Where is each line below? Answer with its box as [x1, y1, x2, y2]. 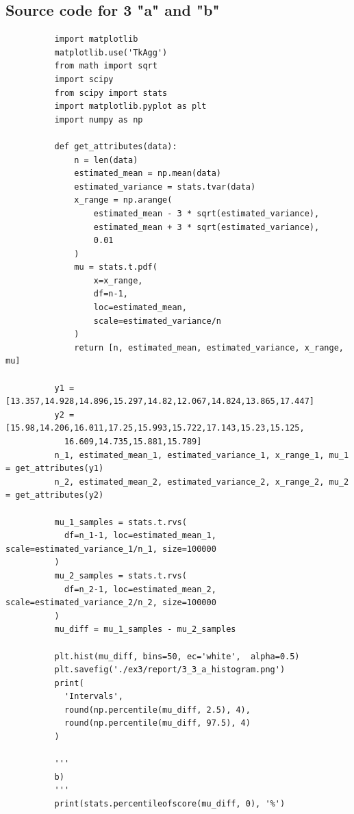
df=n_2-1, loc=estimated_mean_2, [64, 584, 216, 594]
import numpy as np [54, 114, 143, 125]
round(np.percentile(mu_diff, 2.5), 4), [64, 704, 251, 715]
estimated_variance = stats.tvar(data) [74, 181, 256, 192]
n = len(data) [74, 155, 138, 165]
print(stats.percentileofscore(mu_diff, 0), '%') [54, 799, 286, 809]
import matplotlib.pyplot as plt [54, 101, 207, 112]
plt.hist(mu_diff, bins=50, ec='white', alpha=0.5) [54, 651, 300, 661]
